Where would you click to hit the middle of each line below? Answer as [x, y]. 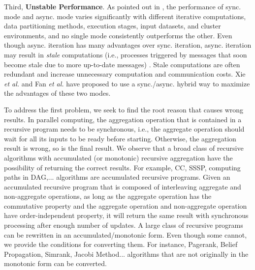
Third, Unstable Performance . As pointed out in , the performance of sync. [123, 6]
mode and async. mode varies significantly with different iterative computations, [125, 16]
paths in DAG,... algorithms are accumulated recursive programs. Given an [117, 177]
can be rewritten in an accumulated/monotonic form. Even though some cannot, [126, 234]
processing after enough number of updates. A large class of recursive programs [124, 225]
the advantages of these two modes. [57, 93]
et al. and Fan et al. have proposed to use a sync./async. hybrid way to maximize [127, 83]
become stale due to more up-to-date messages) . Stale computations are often [122, 64]
